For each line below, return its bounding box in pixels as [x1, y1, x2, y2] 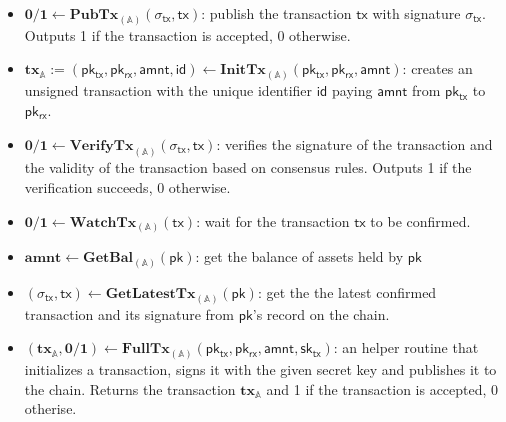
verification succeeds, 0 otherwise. [24, 176, 231, 197]
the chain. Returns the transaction [24, 378, 236, 399]
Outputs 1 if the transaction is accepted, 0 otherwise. [24, 24, 351, 45]
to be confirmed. [370, 210, 471, 231]
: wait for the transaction [196, 210, 350, 231]
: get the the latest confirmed [257, 281, 437, 302]
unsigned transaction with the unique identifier [24, 80, 313, 101]
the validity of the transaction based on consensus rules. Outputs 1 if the [24, 157, 472, 178]
